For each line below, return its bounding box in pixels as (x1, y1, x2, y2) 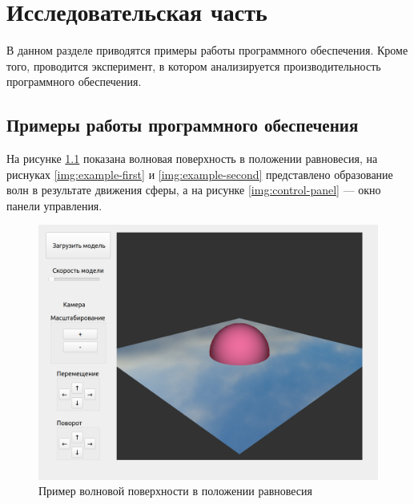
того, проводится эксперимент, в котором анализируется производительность (6, 57, 381, 74)
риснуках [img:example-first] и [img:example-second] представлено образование (6, 165, 393, 182)
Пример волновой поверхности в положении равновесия (38, 482, 312, 499)
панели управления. (6, 197, 102, 213)
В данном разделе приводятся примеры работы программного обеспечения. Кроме (6, 42, 408, 59)
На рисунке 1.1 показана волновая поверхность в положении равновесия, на (6, 150, 378, 167)
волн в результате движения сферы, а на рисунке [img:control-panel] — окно (6, 181, 381, 198)
